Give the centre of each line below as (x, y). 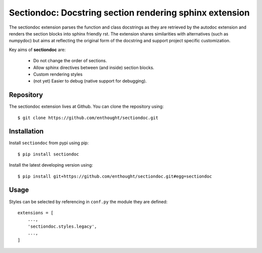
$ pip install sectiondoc (49, 154)
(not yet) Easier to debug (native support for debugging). (90, 81)
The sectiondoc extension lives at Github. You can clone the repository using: (86, 106)
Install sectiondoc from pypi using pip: (49, 143)
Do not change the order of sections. (70, 61)
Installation (26, 131)
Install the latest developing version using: (51, 165)
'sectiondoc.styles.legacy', (62, 226)
